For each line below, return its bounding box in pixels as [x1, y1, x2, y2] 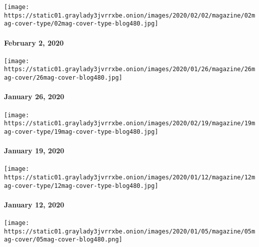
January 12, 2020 [4, 199, 65, 209]
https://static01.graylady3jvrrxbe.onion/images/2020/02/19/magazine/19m [4, 120, 255, 127]
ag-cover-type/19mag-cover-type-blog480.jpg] [4, 128, 158, 135]
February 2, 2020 [4, 37, 64, 48]
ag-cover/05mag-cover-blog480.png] [4, 236, 123, 243]
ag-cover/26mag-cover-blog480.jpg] [4, 74, 123, 82]
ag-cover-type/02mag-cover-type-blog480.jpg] [4, 20, 158, 28]
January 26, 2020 [4, 91, 65, 102]
